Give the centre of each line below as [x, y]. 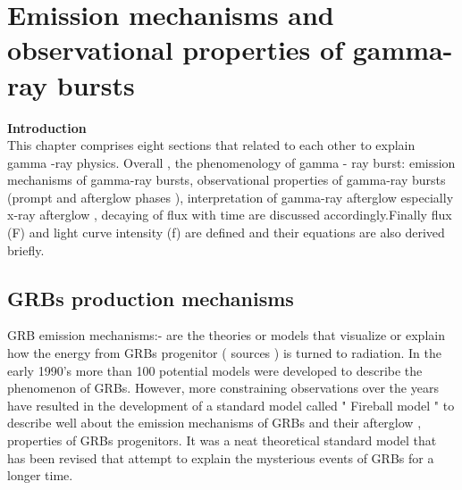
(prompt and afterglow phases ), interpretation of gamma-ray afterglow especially [231, 197]
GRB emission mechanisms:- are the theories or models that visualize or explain [226, 335]
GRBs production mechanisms [151, 298]
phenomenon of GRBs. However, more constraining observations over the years [223, 388]
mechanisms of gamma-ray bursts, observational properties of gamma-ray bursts [227, 180]
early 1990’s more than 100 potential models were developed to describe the [215, 370]
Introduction [47, 127]
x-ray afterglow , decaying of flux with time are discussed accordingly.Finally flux [230, 215]
